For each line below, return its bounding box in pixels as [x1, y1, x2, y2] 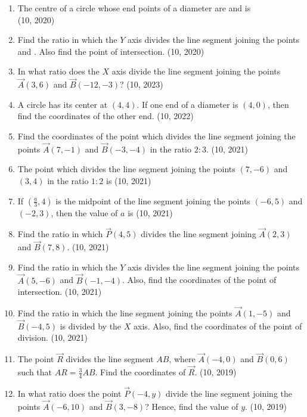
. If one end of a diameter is [137, 98, 238, 110]
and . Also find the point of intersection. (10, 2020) [17, 45, 204, 57]
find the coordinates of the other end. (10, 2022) [17, 110, 194, 122]
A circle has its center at [17, 98, 108, 110]
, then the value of [51, 206, 118, 219]
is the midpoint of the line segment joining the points [55, 194, 250, 207]
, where [169, 353, 196, 365]
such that [17, 366, 52, 378]
